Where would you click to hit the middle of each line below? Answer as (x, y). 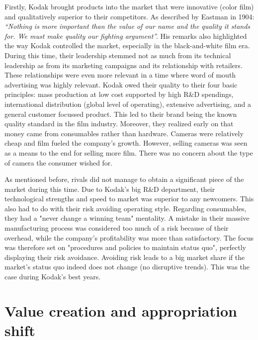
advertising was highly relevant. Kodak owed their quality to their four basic (121, 84)
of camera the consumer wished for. (59, 162)
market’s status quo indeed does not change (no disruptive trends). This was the (127, 267)
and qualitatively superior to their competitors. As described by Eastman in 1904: (129, 16)
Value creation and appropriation (121, 310)
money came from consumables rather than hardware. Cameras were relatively (124, 133)
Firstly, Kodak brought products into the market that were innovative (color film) (129, 6)
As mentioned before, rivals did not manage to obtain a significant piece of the (124, 179)
